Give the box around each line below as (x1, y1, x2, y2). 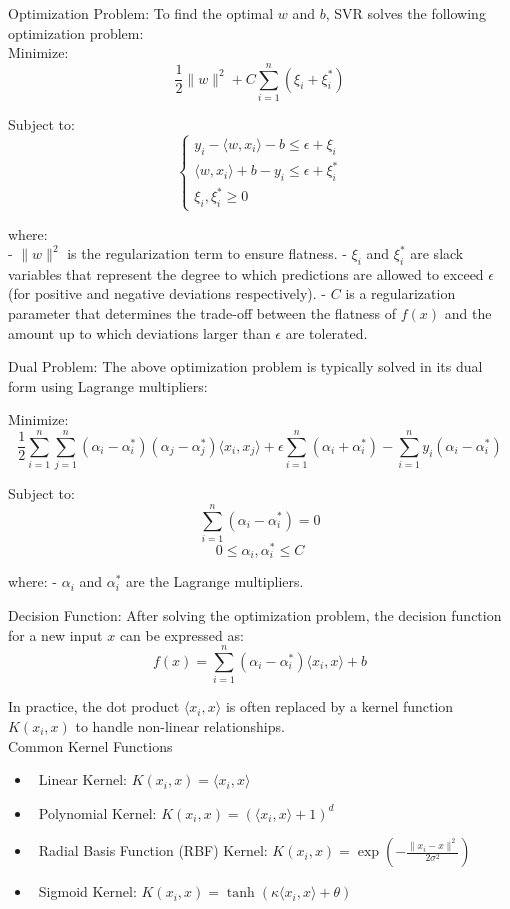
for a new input (8, 624, 103, 645)
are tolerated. (285, 322, 368, 343)
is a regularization (345, 283, 456, 304)
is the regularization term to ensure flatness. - (67, 243, 347, 264)
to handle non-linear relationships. (75, 715, 285, 736)
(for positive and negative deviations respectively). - (8, 283, 327, 304)
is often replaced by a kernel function (225, 696, 454, 717)
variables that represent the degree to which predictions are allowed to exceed (8, 263, 484, 284)
